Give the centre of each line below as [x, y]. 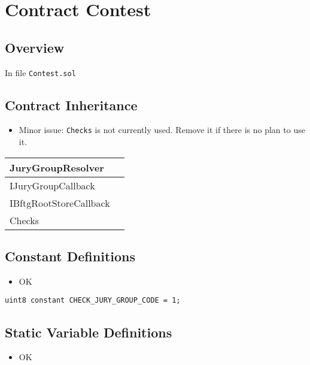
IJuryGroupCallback [52, 185]
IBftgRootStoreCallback [60, 203]
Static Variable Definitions [89, 332]
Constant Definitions [70, 256]
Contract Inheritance [71, 105]
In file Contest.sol [40, 72]
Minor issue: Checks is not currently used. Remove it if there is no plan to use [162, 130]
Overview [35, 47]
